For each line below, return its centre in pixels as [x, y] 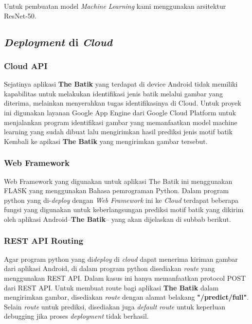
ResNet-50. [20, 15]
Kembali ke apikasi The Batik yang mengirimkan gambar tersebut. [106, 141]
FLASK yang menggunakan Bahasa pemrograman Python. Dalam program [117, 190]
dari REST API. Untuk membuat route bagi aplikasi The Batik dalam [111, 287]
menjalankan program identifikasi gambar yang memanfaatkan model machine [121, 122]
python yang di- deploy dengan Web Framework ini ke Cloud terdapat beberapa [121, 200]
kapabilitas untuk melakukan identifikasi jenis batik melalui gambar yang [113, 93]
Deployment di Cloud [58, 42]
